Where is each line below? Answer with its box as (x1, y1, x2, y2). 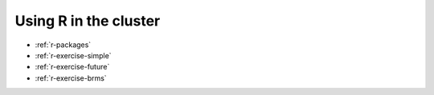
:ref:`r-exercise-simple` (35, 50, 112, 60)
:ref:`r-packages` (35, 40, 92, 49)
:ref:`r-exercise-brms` (35, 73, 108, 83)
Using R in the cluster (14, 12, 161, 30)
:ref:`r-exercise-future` (35, 62, 110, 72)
